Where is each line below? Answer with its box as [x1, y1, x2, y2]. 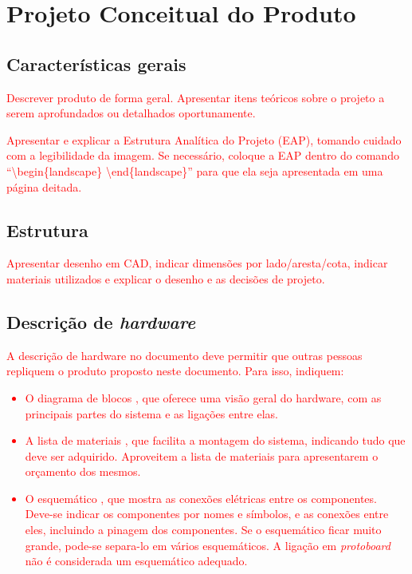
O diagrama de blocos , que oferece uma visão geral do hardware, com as [25, 389, 382, 406]
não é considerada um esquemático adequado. [25, 552, 248, 569]
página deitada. [6, 178, 82, 195]
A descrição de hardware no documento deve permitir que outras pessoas [6, 346, 363, 363]
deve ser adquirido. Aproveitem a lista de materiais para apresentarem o [25, 447, 379, 464]
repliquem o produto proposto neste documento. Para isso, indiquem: [6, 362, 344, 379]
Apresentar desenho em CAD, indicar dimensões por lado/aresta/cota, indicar [6, 255, 388, 271]
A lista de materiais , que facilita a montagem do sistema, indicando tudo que [25, 432, 406, 449]
